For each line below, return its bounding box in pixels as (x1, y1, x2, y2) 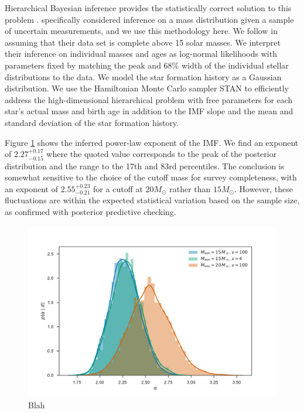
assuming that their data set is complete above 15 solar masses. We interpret (5, 36, 281, 48)
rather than (169, 182, 211, 194)
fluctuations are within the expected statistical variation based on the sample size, (5, 194, 300, 206)
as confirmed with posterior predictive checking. (5, 205, 176, 217)
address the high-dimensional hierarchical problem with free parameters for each (5, 93, 293, 105)
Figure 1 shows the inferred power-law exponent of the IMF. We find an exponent (5, 136, 299, 148)
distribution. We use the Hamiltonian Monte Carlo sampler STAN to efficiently (5, 82, 289, 94)
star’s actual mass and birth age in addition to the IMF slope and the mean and (5, 105, 293, 117)
